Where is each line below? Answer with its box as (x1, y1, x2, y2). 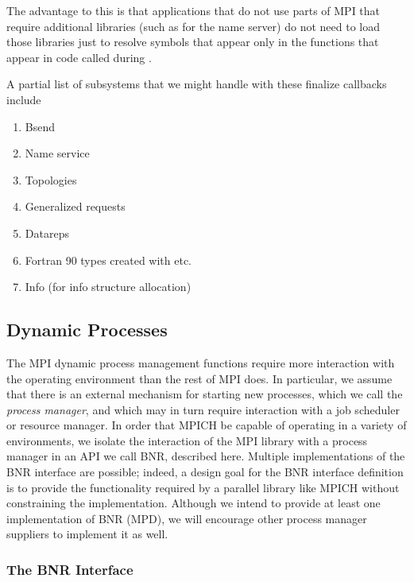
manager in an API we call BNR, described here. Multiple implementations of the (6, 448, 405, 464)
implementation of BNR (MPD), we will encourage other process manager (6, 510, 367, 526)
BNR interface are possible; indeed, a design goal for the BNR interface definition (6, 464, 404, 480)
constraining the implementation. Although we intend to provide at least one (6, 495, 381, 511)
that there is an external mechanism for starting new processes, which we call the (6, 386, 403, 402)
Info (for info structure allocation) (25, 278, 192, 295)
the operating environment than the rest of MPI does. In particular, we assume (6, 370, 393, 386)
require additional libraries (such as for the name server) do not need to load (6, 17, 380, 34)
